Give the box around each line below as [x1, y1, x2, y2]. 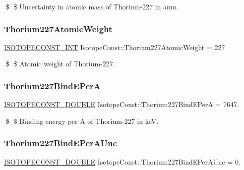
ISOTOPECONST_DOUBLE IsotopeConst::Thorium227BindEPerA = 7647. [4, 99, 239, 110]
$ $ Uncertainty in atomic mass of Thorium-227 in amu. [5, 1, 179, 11]
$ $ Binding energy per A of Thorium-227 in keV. [5, 115, 159, 126]
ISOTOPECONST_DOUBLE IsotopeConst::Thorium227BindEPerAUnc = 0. [4, 156, 241, 167]
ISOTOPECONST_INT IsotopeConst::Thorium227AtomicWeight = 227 [4, 42, 225, 52]
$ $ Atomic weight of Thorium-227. [5, 58, 115, 69]
